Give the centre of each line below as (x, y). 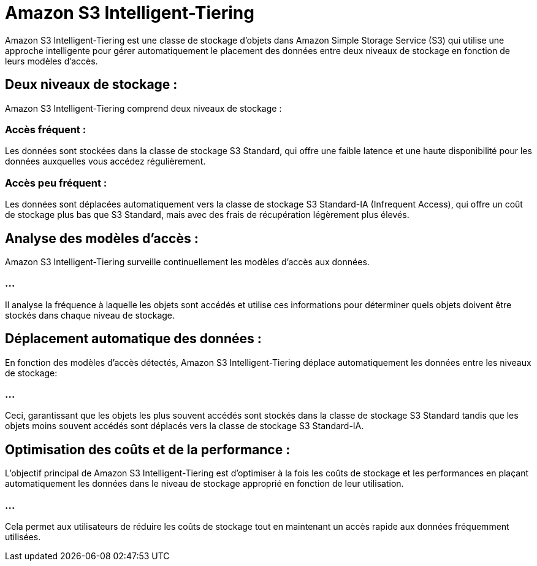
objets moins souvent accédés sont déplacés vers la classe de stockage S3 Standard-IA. (185, 426)
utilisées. (23, 537)
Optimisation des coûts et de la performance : (148, 449)
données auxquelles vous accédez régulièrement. (105, 161)
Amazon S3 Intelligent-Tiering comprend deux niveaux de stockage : (143, 108)
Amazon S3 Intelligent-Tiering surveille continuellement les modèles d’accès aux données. (187, 262)
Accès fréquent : (46, 129)
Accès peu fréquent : (56, 183)
